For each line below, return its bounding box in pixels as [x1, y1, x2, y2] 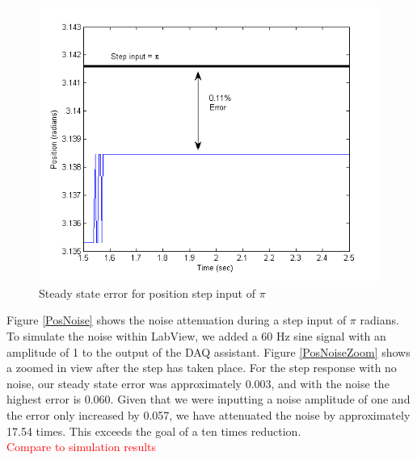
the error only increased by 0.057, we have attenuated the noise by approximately [6, 406, 411, 423]
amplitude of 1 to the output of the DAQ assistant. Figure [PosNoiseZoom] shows [6, 343, 411, 360]
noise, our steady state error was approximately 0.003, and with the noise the [6, 374, 390, 391]
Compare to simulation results [6, 438, 157, 455]
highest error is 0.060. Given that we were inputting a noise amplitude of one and [6, 391, 411, 408]
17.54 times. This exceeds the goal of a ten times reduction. [6, 422, 301, 439]
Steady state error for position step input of [39, 284, 255, 301]
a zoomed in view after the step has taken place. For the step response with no [6, 359, 397, 376]
